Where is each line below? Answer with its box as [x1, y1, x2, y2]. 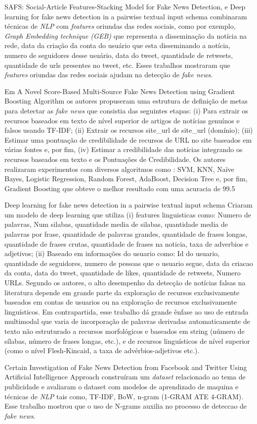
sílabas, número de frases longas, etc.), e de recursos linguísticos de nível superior [4, 335, 250, 346]
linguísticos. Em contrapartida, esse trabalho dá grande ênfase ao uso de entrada [4, 306, 249, 317]
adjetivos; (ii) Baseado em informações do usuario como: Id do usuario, [4, 248, 220, 259]
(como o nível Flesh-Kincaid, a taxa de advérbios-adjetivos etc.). [4, 345, 200, 356]
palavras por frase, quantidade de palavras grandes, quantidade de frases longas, [4, 229, 248, 239]
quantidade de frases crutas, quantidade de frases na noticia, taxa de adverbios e [4, 238, 249, 249]
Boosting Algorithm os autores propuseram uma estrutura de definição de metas [4, 96, 248, 106]
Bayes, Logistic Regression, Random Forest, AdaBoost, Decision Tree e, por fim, [4, 173, 248, 184]
